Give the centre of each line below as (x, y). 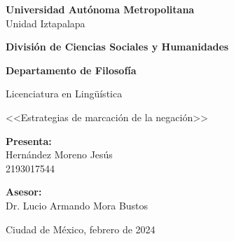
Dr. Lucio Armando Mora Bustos (77, 205)
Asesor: (24, 192)
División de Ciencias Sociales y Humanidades (117, 47)
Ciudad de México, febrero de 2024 (81, 229)
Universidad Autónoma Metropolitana (100, 9)
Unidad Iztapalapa (46, 23)
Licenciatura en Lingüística (64, 94)
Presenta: (29, 140)
